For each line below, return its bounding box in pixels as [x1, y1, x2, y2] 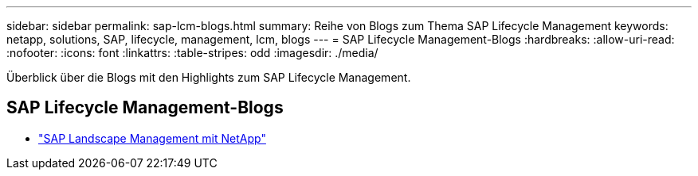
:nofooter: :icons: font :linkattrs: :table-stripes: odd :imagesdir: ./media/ [6, 46, 378, 59]
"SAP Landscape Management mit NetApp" [38, 131, 266, 145]
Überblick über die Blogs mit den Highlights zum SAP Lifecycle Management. [6, 71, 411, 84]
